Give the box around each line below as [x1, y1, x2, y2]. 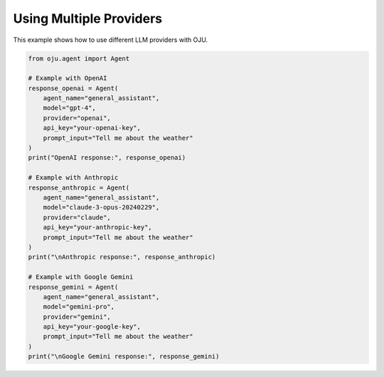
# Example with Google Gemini [28, 273, 134, 281]
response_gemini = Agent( [28, 283, 119, 291]
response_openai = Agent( [28, 84, 119, 92]
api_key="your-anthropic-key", [43, 224, 152, 231]
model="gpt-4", [43, 104, 96, 112]
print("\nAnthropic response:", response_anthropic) [28, 253, 216, 261]
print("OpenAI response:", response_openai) [28, 153, 186, 162]
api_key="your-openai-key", [43, 124, 142, 132]
